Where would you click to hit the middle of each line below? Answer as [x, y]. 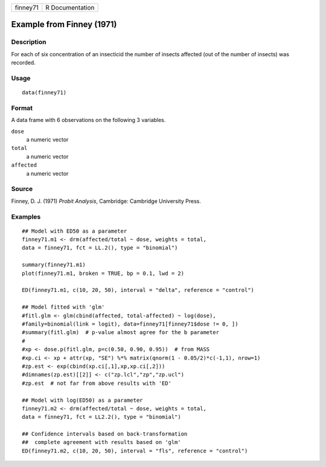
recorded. [23, 63]
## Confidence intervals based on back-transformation [105, 434]
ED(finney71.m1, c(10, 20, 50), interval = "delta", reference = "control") [138, 290]
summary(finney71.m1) [54, 265]
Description [29, 42]
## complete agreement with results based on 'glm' [101, 442]
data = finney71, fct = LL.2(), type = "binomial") [100, 248]
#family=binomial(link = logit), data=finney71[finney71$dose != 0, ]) [130, 324]
